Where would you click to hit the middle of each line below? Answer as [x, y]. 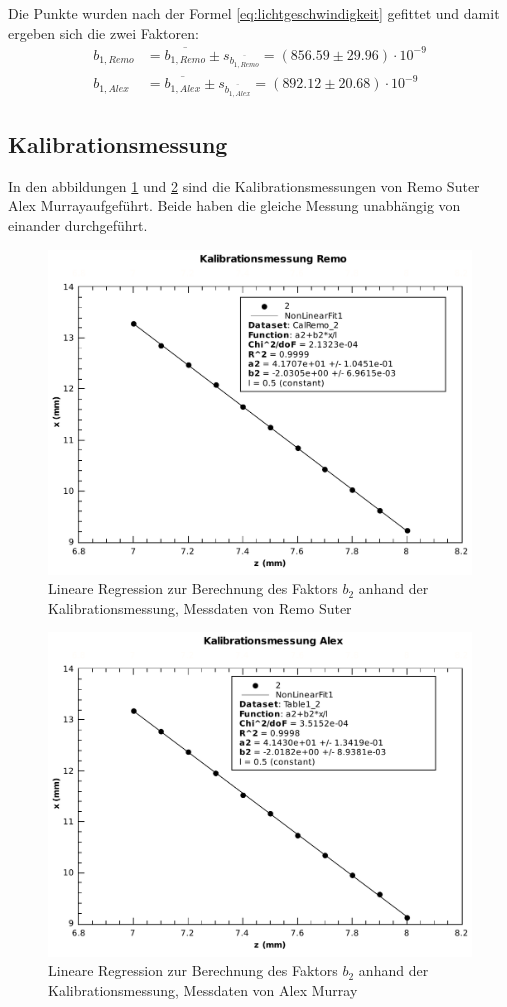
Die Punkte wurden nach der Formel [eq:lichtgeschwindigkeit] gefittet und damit [254, 13]
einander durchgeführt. [78, 224]
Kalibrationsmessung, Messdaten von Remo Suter [200, 607]
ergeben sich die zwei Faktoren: [103, 32]
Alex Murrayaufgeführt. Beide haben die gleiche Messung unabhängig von [234, 205]
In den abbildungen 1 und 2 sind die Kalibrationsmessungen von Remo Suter [244, 185]
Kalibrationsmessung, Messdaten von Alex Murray [203, 989]
